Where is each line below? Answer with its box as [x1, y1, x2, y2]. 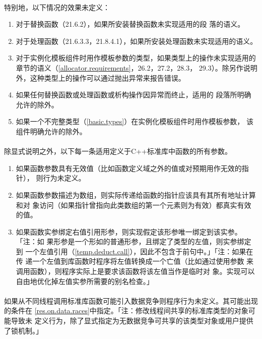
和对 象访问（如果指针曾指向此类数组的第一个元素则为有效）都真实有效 [16, 199, 251, 210]
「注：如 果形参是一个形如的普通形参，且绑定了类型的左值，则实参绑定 [16, 236, 251, 247]
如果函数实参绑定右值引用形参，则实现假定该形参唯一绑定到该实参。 [16, 226, 242, 237]
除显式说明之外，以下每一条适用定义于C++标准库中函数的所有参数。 [4, 146, 232, 156]
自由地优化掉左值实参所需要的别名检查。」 [16, 275, 154, 286]
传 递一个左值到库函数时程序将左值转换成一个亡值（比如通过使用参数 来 [16, 256, 254, 266]
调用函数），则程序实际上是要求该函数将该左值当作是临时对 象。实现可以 [16, 266, 255, 276]
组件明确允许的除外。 [16, 126, 87, 136]
